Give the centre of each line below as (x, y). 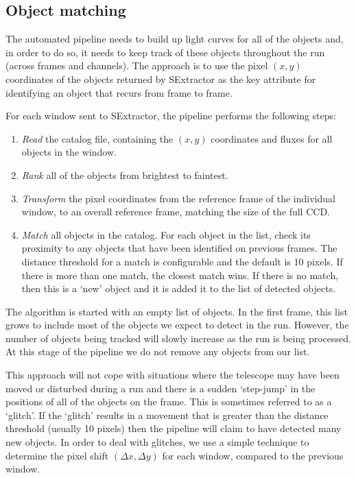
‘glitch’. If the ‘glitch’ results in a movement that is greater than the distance (167, 415)
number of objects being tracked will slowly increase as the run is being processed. (178, 338)
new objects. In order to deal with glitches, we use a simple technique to (157, 442)
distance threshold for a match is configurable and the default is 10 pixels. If (182, 261)
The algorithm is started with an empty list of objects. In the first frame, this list (177, 311)
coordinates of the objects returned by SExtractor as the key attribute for (161, 79)
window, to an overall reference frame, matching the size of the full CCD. (176, 212)
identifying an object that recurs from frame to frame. (119, 92)
